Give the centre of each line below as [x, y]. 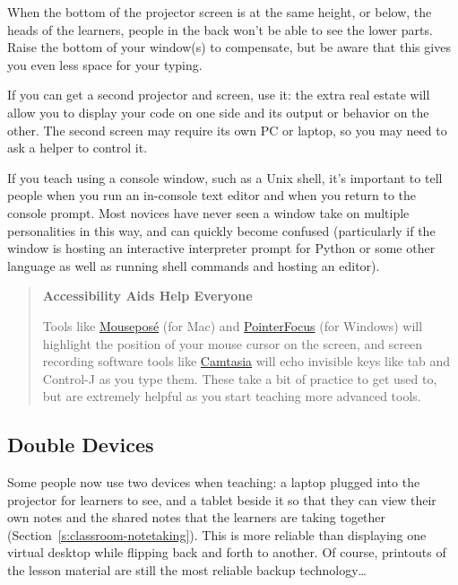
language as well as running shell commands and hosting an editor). [194, 265]
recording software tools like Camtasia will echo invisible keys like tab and [246, 361]
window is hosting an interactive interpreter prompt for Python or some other [221, 248]
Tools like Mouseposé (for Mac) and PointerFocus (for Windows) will [233, 325]
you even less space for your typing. [105, 64]
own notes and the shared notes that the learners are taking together [197, 517]
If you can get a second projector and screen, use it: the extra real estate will [219, 95]
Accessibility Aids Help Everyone [147, 296]
